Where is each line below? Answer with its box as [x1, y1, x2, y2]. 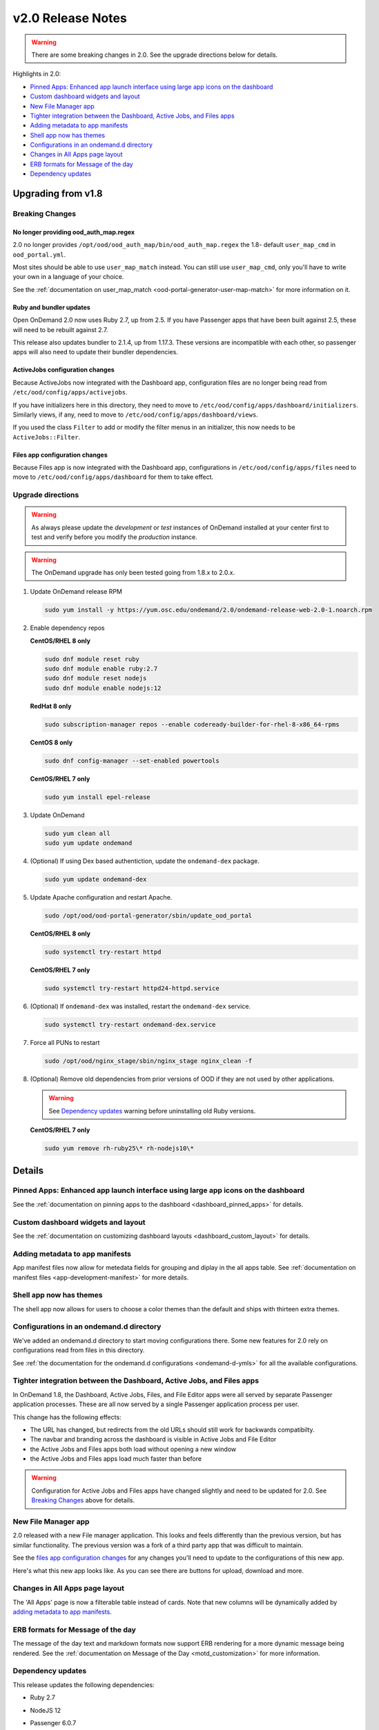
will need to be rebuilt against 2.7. [12, 325, 108, 334]
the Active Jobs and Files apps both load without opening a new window [30, 1445, 237, 1453]
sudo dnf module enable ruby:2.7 [44, 665, 158, 673]
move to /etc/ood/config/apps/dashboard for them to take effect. [12, 473, 214, 481]
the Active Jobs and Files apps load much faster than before [30, 1455, 202, 1463]
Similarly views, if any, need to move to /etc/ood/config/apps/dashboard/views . [12, 410, 258, 419]
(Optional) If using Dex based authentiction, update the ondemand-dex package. [30, 857, 260, 865]
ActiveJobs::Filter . [12, 432, 81, 441]
